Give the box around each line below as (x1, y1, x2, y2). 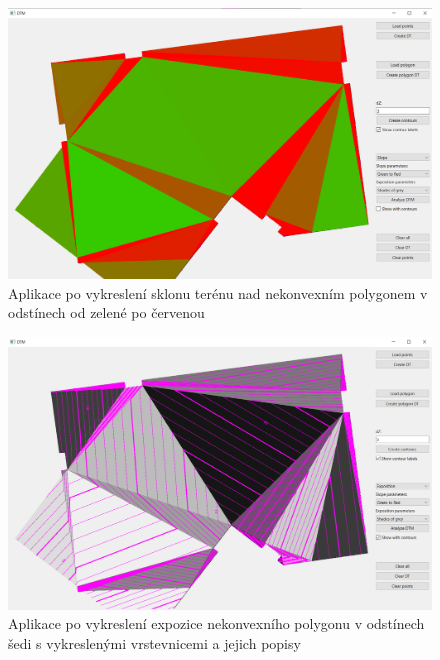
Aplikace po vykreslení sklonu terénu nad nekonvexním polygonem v (8, 282, 428, 303)
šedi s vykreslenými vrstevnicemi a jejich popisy (8, 633, 301, 654)
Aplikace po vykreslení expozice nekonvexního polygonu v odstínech (8, 613, 425, 634)
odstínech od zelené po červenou (8, 302, 205, 323)
